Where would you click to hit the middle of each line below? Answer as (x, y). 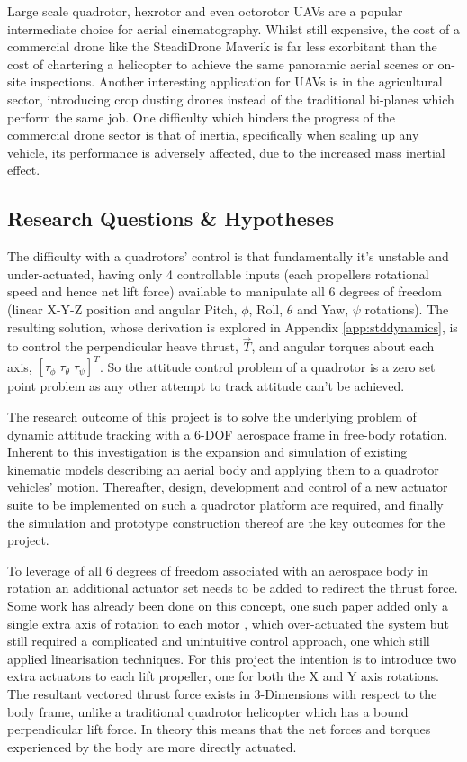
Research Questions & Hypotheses (171, 218)
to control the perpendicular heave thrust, (123, 346)
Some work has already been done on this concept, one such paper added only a (228, 605)
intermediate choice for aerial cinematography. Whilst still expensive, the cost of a (233, 28)
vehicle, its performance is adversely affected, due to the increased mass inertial (226, 152)
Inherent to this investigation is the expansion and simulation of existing (207, 452)
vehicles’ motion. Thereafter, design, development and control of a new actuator (228, 487)
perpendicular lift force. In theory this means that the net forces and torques (219, 729)
